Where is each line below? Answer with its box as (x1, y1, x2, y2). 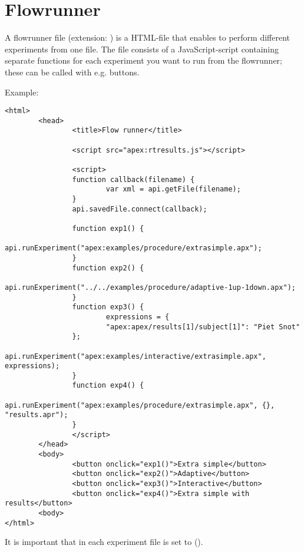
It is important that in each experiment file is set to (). (5, 536, 203, 548)
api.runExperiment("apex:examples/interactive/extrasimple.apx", (5, 352, 266, 361)
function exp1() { (72, 224, 144, 233)
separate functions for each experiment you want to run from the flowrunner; (5, 54, 283, 67)
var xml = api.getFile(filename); (105, 185, 241, 194)
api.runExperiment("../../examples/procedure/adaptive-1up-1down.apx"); (5, 283, 296, 292)
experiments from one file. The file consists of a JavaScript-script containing (5, 42, 279, 55)
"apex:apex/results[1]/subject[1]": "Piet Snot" (105, 322, 300, 331)
